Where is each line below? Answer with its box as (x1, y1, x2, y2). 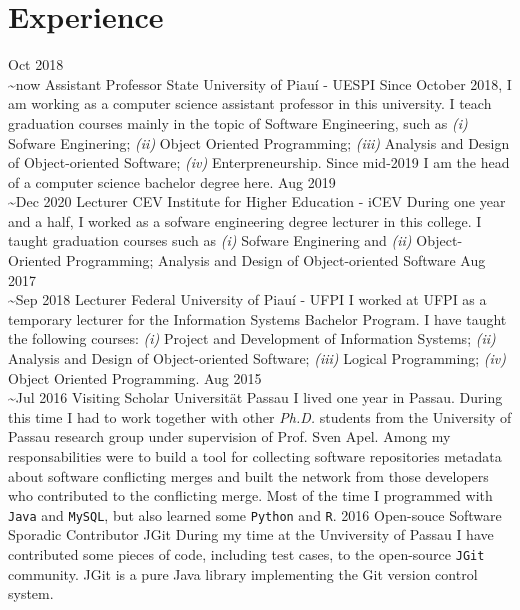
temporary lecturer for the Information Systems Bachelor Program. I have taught (8, 308, 507, 329)
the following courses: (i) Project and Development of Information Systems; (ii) (8, 328, 496, 349)
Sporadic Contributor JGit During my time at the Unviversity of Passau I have (8, 524, 494, 545)
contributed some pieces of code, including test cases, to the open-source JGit (8, 544, 485, 565)
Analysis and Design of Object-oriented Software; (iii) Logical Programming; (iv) (8, 348, 506, 369)
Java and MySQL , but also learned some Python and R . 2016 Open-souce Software (8, 504, 502, 525)
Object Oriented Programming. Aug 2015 (8, 367, 262, 388)
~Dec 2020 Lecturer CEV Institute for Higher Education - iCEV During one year (8, 191, 506, 212)
